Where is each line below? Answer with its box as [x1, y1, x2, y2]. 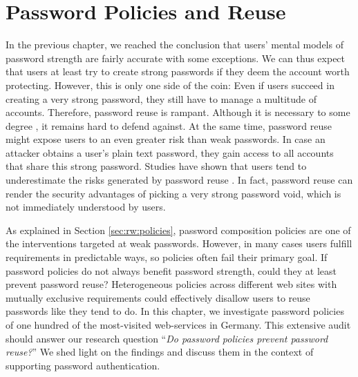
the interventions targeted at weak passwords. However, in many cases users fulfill [6, 236, 352, 251]
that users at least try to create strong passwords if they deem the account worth [6, 64, 350, 79]
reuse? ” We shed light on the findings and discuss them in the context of [6, 345, 314, 359]
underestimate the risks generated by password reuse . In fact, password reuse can [6, 173, 353, 187]
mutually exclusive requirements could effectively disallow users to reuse [6, 290, 310, 304]
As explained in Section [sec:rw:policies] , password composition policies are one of [6, 222, 351, 237]
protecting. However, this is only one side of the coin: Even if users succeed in [6, 77, 335, 92]
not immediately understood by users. [6, 200, 166, 214]
